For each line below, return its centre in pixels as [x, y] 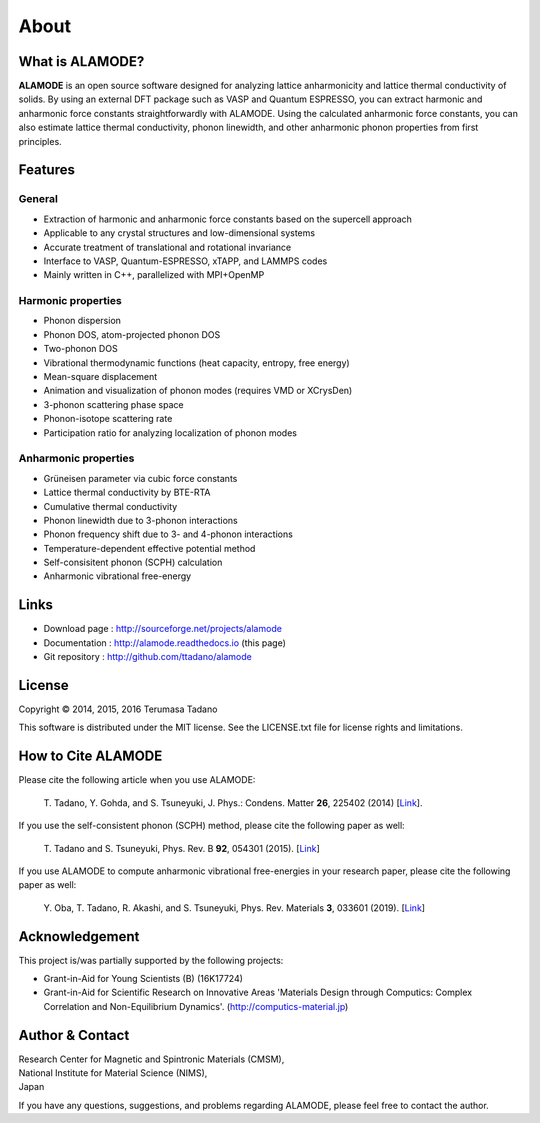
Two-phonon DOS [81, 349]
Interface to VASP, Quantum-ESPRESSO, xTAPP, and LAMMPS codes [185, 261]
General [38, 199]
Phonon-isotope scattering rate [108, 419]
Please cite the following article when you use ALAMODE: [137, 780]
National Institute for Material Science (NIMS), [113, 1073]
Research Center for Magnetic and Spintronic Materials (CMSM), [151, 1059]
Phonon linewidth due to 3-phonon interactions [141, 520]
